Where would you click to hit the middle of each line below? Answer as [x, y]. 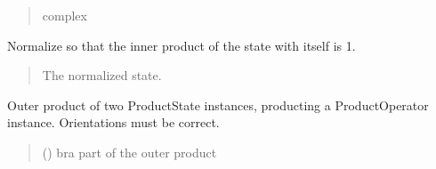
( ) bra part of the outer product [129, 152]
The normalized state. [102, 75]
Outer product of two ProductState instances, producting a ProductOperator [218, 105]
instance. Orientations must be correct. [113, 122]
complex [65, 15]
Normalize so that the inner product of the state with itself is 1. [182, 45]
